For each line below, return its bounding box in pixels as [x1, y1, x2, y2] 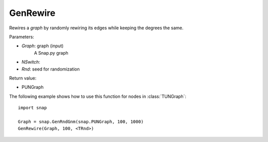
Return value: [9, 75, 37, 81]
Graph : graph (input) [21, 43, 64, 49]
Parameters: [9, 34, 34, 40]
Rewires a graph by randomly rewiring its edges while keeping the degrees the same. [9, 25, 184, 31]
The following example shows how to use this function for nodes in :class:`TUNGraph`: [9, 93, 186, 99]
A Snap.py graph [34, 50, 68, 56]
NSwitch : [21, 59, 41, 65]
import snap [18, 105, 47, 111]
